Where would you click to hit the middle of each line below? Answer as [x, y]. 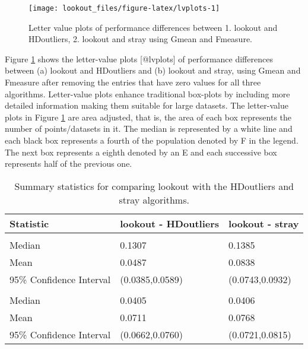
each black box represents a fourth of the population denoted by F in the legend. [152, 140]
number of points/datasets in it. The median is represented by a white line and [149, 129]
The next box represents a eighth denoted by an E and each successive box [141, 152]
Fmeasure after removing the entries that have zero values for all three [133, 82]
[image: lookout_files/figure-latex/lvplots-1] [124, 8]
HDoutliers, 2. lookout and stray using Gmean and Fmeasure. [140, 39]
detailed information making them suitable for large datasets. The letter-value [147, 105]
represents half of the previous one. [69, 164]
